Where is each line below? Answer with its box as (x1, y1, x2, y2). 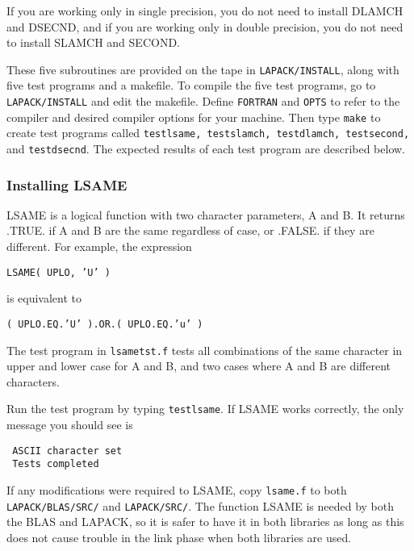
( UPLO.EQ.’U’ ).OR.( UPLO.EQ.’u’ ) (6, 318, 203, 330)
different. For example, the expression (6, 238, 192, 255)
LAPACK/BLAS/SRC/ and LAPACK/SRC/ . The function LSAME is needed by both (6, 497, 395, 514)
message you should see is (6, 416, 133, 433)
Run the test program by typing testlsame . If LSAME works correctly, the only (6, 400, 404, 417)
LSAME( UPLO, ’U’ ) (6, 266, 111, 278)
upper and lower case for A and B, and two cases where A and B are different (6, 357, 391, 374)
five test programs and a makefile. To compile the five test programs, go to (6, 77, 376, 94)
